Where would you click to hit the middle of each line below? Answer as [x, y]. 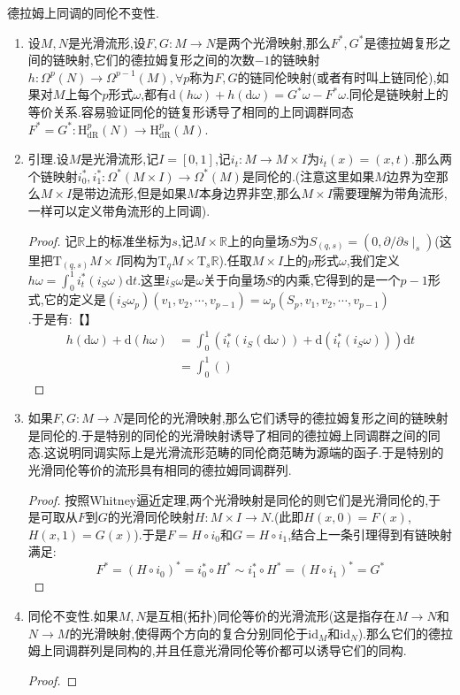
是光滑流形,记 [120, 159]
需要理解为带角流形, [390, 193]
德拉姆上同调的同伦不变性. [83, 12]
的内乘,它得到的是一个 [337, 279]
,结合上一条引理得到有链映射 [370, 534]
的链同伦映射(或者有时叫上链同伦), [337, 76]
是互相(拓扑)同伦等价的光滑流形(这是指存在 [271, 616]
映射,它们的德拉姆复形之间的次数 [160, 60]
